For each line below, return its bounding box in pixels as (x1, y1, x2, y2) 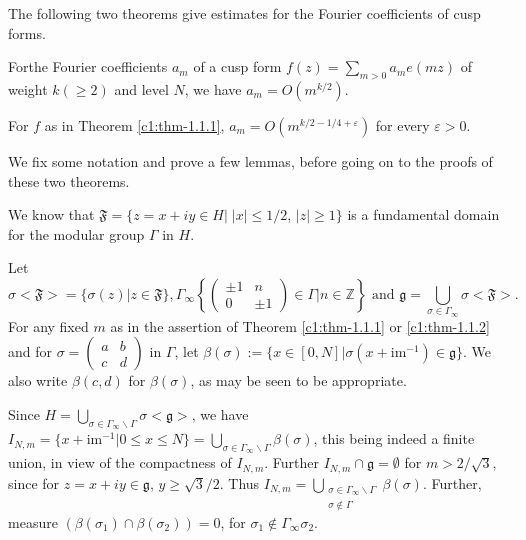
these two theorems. (8, 170, 130, 191)
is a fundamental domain (347, 204, 500, 225)
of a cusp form (193, 56, 282, 77)
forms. (8, 22, 46, 43)
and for (8, 341, 53, 362)
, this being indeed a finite (313, 428, 475, 449)
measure (8, 511, 58, 532)
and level (114, 78, 169, 99)
